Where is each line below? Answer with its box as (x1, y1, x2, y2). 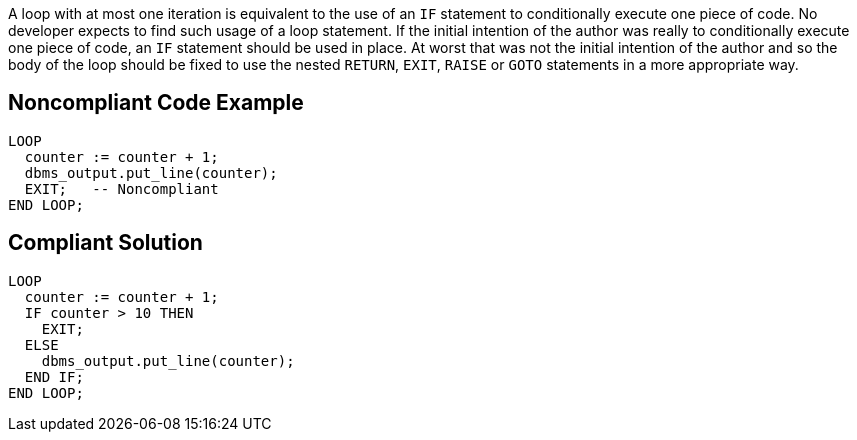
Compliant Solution (8, 230, 203, 256)
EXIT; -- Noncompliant (24, 180, 219, 197)
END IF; (24, 368, 84, 385)
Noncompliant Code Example (8, 90, 304, 116)
